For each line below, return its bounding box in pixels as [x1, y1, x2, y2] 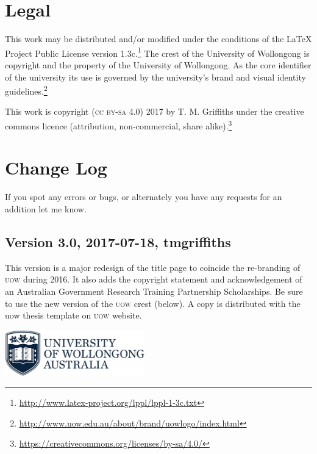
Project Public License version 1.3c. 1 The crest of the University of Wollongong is [5, 45, 310, 59]
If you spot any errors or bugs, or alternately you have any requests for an [5, 190, 282, 203]
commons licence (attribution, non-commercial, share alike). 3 [5, 118, 232, 132]
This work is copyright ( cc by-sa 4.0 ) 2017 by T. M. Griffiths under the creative [5, 105, 304, 118]
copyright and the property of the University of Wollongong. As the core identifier [5, 58, 312, 71]
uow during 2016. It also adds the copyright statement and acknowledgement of [5, 273, 302, 286]
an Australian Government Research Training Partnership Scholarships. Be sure [5, 284, 303, 297]
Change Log [5, 155, 107, 180]
